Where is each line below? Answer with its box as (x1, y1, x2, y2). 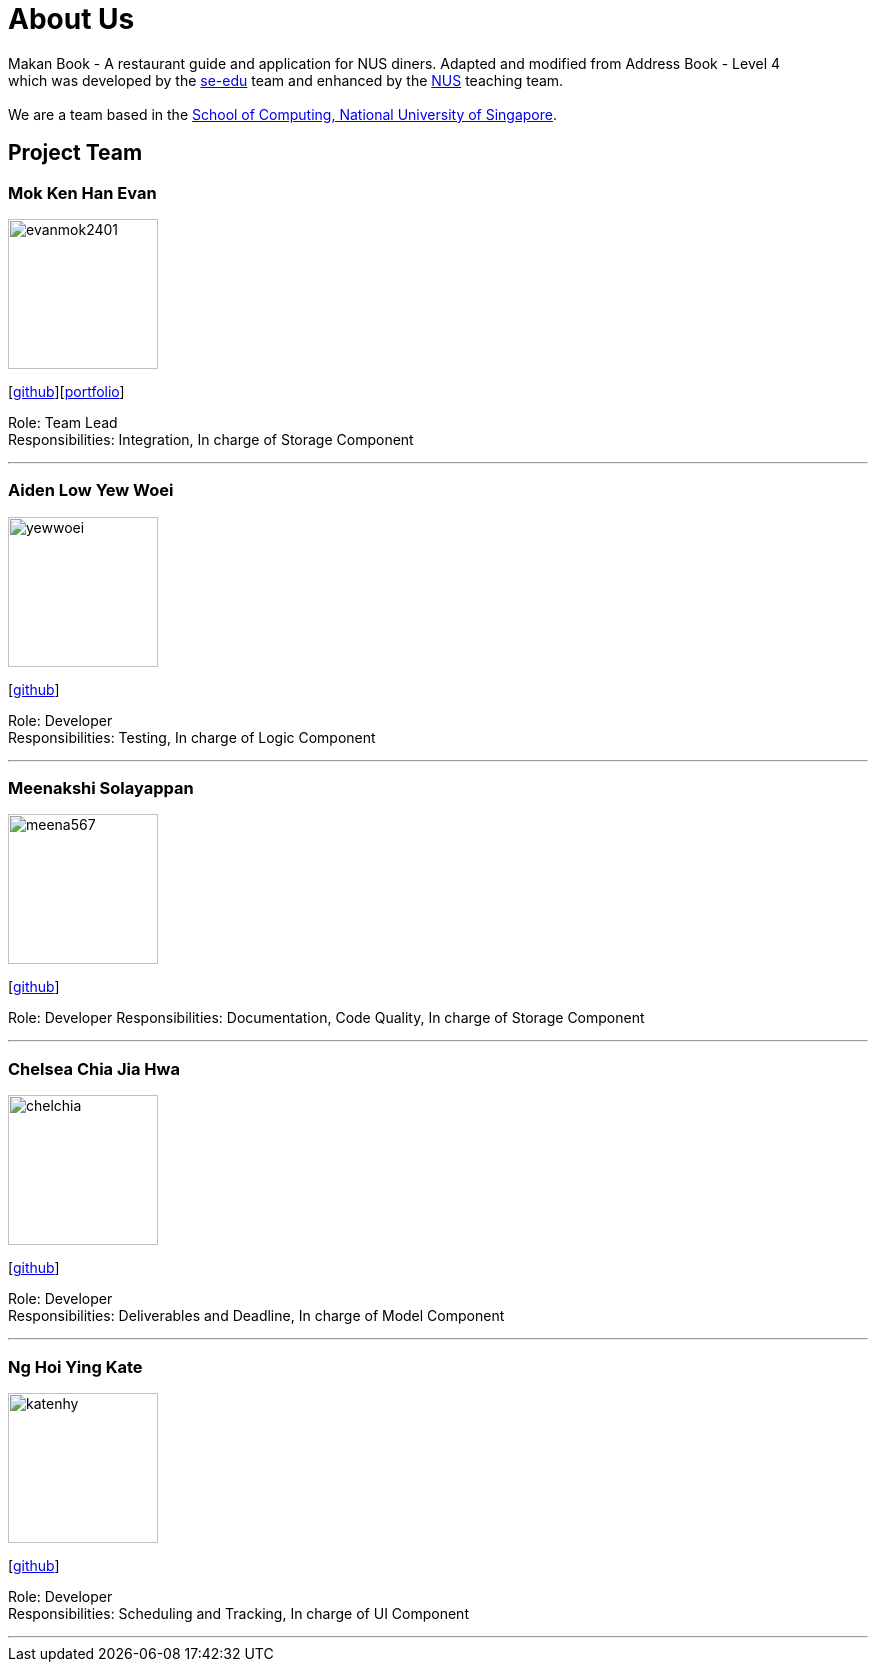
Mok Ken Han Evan (8, 182, 157, 203)
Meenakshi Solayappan (8, 778, 194, 799)
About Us (8, 2, 135, 36)
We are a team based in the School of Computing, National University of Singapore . (8, 105, 558, 123)
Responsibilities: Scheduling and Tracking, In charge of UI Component (8, 1604, 469, 1622)
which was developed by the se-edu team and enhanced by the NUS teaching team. (8, 71, 564, 89)
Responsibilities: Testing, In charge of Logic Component (8, 728, 376, 746)
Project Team (8, 140, 143, 166)
